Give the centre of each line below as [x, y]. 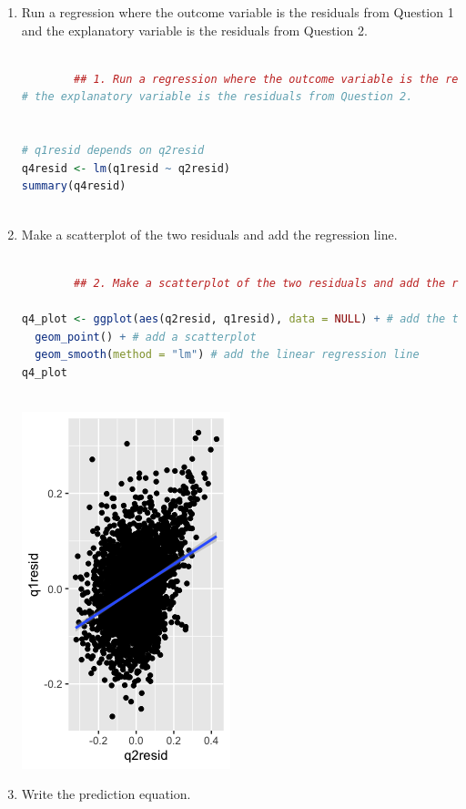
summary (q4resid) [74, 186]
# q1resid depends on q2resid [113, 151]
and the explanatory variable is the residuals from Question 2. [194, 30]
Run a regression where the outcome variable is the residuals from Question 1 [238, 12]
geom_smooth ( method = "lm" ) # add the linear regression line [227, 355]
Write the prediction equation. [106, 794]
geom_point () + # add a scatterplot [146, 337]
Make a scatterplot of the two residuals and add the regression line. [209, 234]
